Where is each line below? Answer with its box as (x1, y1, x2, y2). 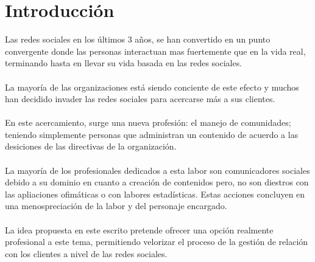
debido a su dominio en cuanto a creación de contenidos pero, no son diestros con (5, 176, 309, 188)
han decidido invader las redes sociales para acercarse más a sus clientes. (5, 92, 275, 105)
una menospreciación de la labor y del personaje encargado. (5, 199, 227, 212)
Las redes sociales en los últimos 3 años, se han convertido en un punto (5, 33, 271, 46)
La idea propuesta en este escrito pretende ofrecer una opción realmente (5, 223, 274, 236)
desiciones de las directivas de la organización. (5, 140, 177, 153)
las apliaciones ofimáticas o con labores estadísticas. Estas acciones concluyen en (5, 187, 305, 200)
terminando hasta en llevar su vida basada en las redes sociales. (5, 57, 242, 69)
